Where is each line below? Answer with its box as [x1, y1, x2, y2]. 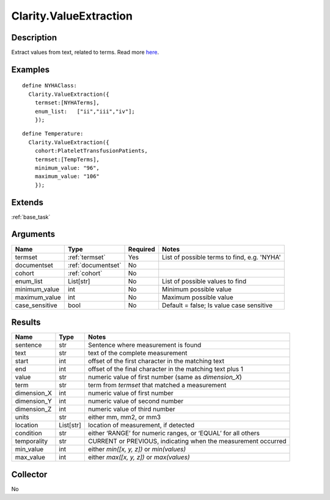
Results [11, 317, 41, 327]
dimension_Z [15, 405, 52, 413]
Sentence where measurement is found [87, 341, 202, 349]
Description [11, 32, 57, 43]
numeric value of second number [87, 397, 184, 405]
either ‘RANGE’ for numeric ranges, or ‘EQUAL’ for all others [87, 429, 260, 438]
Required [128, 245, 155, 253]
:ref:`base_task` [11, 213, 51, 220]
